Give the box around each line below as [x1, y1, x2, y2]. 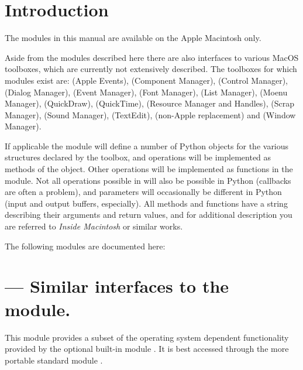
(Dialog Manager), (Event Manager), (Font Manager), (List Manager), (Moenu [5, 85, 288, 98]
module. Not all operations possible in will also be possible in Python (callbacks [5, 174, 291, 186]
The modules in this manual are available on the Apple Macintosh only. [5, 32, 261, 44]
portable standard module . [5, 354, 103, 366]
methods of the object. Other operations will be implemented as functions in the [5, 163, 293, 175]
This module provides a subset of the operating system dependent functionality [5, 331, 289, 343]
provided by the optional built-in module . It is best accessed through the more [5, 342, 289, 355]
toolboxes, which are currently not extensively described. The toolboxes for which [5, 63, 297, 75]
